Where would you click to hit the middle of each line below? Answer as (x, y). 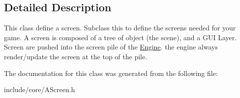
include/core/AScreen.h (40, 89)
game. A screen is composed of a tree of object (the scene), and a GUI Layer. (120, 37)
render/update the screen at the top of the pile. (76, 56)
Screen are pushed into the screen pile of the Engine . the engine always (111, 47)
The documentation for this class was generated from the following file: (111, 73)
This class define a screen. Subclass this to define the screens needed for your (120, 28)
